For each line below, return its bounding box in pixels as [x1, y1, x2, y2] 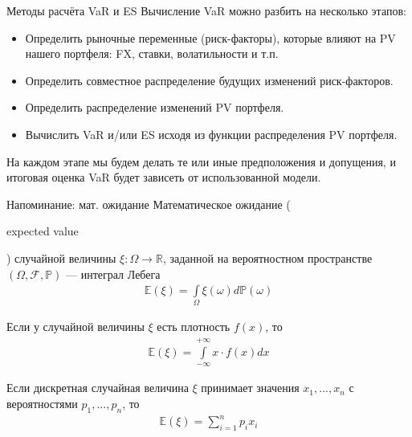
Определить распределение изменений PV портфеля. [25, 99, 284, 116]
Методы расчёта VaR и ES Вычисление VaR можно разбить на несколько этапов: [6, 2, 406, 18]
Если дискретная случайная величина [6, 379, 189, 396]
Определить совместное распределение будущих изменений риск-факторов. [25, 71, 394, 88]
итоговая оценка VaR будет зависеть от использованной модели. [6, 169, 321, 186]
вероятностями [6, 394, 78, 411]
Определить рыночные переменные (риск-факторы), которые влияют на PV [25, 29, 396, 46]
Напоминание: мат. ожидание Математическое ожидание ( [6, 195, 291, 212]
